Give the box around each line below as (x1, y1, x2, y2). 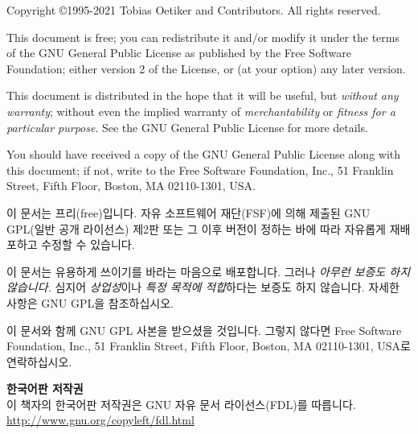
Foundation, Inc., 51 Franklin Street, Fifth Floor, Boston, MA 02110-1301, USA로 (6, 337, 411, 354)
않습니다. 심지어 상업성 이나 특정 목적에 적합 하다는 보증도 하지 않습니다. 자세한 (6, 279, 400, 296)
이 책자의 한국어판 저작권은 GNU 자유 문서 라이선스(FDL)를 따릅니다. (6, 395, 356, 412)
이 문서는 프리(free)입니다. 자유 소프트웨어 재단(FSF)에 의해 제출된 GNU (6, 204, 371, 221)
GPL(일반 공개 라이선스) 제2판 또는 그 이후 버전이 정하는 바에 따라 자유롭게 (6, 220, 386, 237)
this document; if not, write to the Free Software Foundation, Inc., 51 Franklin (6, 161, 394, 178)
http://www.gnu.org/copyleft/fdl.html (6, 411, 195, 428)
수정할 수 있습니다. (41, 236, 135, 253)
